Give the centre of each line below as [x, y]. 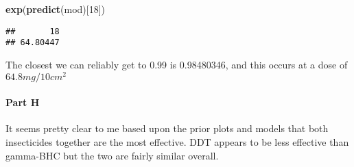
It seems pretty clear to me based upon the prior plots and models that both [167, 128]
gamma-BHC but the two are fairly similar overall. [112, 155]
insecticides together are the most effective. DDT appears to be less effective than [177, 141]
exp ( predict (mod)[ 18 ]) [56, 9]
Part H [23, 102]
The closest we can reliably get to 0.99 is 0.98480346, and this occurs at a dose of [177, 64]
